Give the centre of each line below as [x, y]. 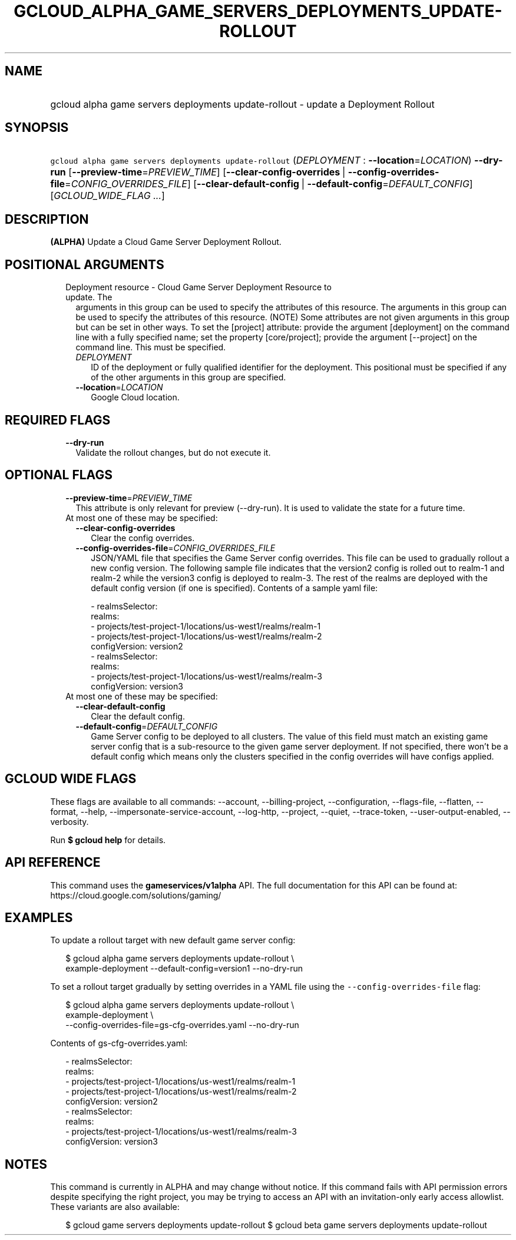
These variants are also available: [115, 1207]
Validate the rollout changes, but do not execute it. [173, 452]
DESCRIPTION [47, 219]
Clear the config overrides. [143, 538]
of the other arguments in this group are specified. [188, 377]
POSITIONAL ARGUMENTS [85, 264]
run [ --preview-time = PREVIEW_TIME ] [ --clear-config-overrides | [198, 172]
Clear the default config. [138, 716]
